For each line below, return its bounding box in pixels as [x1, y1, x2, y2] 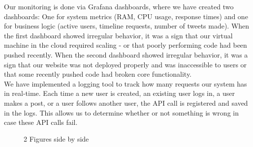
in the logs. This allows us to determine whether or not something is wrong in [4, 107, 239, 118]
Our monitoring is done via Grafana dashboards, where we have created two [4, 1, 234, 11]
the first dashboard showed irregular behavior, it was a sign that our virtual [4, 30, 233, 40]
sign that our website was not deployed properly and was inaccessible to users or [4, 59, 247, 69]
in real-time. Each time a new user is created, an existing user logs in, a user [4, 88, 235, 98]
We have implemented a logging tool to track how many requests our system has [4, 78, 247, 88]
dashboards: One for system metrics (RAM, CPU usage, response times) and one [4, 11, 248, 21]
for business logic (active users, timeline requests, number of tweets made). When [4, 21, 250, 31]
